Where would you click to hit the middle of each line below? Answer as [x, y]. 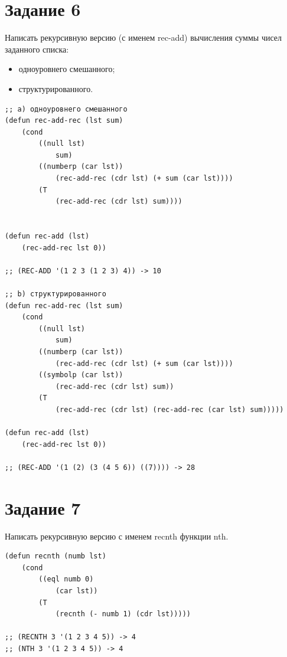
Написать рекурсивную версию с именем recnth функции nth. [117, 536]
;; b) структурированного [56, 294]
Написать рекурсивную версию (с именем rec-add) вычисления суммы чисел [143, 37]
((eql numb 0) [66, 579]
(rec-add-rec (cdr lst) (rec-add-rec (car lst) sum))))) [169, 409]
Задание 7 [43, 507]
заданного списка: [37, 49]
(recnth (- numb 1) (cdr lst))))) [123, 614]
